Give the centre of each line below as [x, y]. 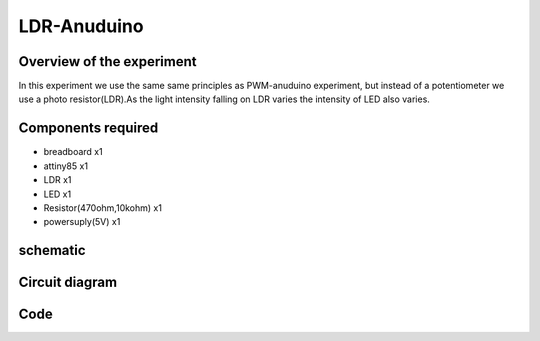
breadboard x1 [73, 152]
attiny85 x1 [66, 166]
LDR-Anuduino [81, 26]
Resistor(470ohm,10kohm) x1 [102, 207]
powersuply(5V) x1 [82, 222]
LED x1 [57, 194]
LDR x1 [57, 180]
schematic [52, 250]
